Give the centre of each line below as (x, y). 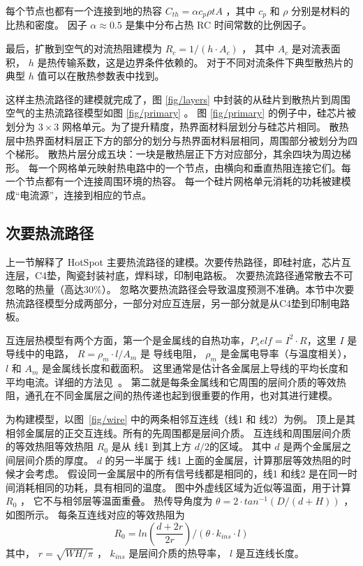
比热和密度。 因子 (46, 25)
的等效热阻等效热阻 (50, 446)
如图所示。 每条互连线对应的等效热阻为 (95, 515)
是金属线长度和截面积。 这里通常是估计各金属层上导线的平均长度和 (195, 368)
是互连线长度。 (270, 552)
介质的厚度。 (64, 460)
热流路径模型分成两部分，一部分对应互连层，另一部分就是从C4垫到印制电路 (178, 303)
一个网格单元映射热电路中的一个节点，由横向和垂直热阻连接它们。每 (194, 167)
